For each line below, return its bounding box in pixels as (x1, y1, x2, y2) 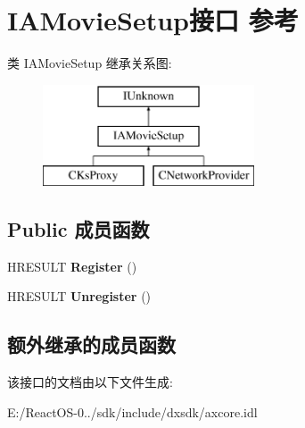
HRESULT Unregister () (7, 287, 152, 306)
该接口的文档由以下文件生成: (7, 373, 173, 391)
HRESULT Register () (7, 256, 137, 275)
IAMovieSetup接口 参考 (7, 2, 299, 38)
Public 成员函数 (7, 215, 150, 243)
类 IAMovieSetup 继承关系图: (7, 54, 172, 72)
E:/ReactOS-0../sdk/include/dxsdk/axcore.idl (7, 402, 258, 421)
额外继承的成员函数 (7, 331, 176, 358)
